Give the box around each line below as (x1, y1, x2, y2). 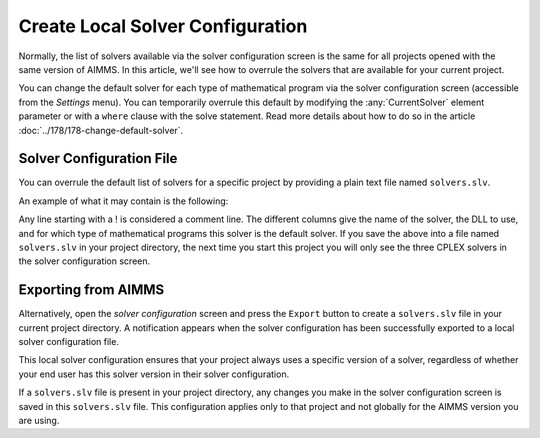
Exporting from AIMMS (18, 281, 165, 299)
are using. (18, 415, 60, 426)
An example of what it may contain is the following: (18, 195, 229, 207)
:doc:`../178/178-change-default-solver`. (18, 124, 184, 136)
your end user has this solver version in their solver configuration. (18, 368, 290, 380)
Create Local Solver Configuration (18, 15, 308, 37)
